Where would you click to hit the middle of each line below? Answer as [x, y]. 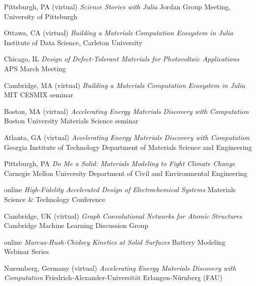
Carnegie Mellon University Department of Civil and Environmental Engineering [126, 173]
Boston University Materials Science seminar [71, 121]
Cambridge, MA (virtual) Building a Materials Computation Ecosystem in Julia [125, 85]
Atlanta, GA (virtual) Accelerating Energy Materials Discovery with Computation [127, 137]
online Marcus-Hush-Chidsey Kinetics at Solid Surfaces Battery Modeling [115, 242]
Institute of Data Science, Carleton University [73, 42]
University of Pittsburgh [41, 16]
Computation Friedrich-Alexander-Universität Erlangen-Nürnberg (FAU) [113, 277]
